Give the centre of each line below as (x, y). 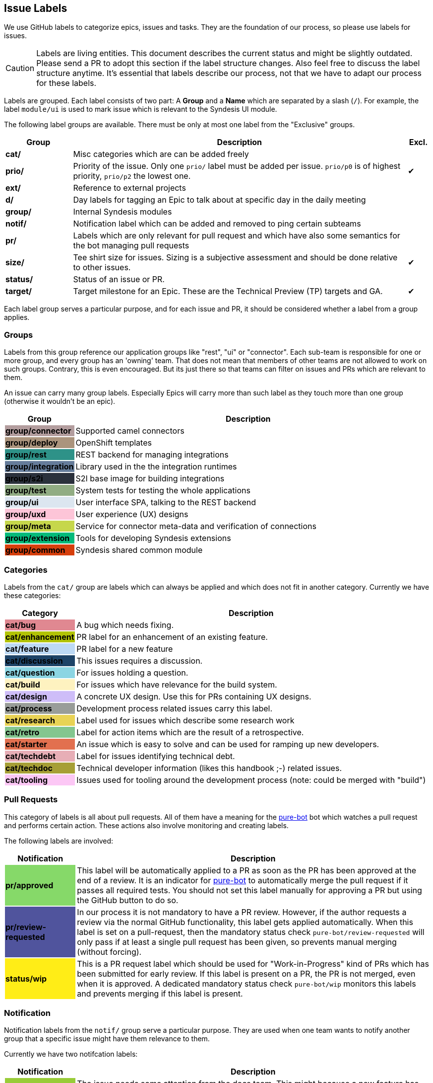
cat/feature (27, 649)
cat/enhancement (40, 637)
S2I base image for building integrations (150, 479)
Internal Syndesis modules (123, 212)
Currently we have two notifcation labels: (71, 1054)
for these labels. (66, 83)
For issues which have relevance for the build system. (177, 684)
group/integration (40, 467)
